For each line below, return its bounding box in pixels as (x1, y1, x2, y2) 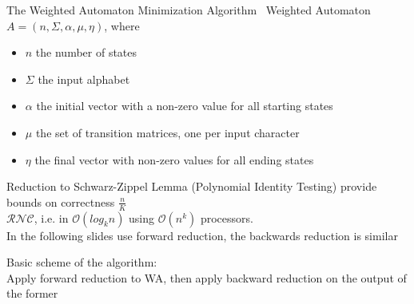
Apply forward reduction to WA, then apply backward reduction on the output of (6, 269, 407, 286)
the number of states (35, 44, 137, 61)
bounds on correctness (6, 193, 115, 210)
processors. (200, 209, 253, 226)
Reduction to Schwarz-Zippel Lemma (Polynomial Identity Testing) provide (6, 178, 377, 195)
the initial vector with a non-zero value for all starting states (36, 97, 333, 114)
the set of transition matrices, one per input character (35, 124, 300, 140)
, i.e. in (34, 209, 69, 226)
